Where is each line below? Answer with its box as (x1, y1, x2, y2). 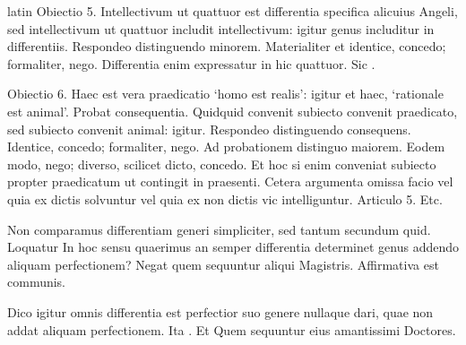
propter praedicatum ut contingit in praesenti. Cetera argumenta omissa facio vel (7, 172, 453, 191)
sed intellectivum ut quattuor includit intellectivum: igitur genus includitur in (7, 19, 435, 38)
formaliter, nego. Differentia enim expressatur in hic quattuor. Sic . (7, 54, 375, 73)
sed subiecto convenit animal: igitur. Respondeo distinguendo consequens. (7, 119, 411, 138)
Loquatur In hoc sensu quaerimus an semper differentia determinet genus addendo (7, 237, 459, 256)
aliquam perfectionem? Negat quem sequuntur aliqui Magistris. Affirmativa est (7, 254, 439, 273)
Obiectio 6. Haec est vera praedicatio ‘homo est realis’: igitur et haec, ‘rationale (7, 84, 444, 103)
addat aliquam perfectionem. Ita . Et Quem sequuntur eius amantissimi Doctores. (7, 320, 456, 339)
